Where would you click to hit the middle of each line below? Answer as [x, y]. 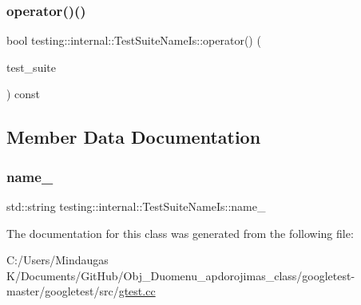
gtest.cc [137, 291]
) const [24, 94]
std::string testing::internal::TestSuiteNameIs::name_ [136, 206]
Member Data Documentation [134, 137]
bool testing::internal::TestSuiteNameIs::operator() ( [134, 40]
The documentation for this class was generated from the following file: [180, 233]
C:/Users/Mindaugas [58, 260]
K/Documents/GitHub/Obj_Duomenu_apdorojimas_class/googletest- [181, 275]
